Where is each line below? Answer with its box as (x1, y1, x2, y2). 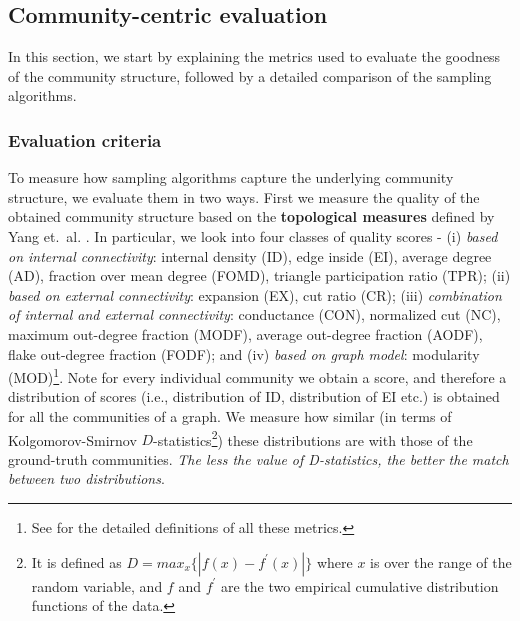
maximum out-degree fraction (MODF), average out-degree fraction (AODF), (8, 323, 483, 344)
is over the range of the (370, 551, 512, 572)
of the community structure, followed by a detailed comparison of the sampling (8, 65, 492, 86)
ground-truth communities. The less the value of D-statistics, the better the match (8, 448, 509, 469)
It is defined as (31, 551, 122, 572)
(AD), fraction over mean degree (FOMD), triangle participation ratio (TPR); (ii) (8, 265, 511, 286)
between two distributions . (8, 468, 165, 489)
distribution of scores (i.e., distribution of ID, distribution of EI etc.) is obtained (8, 386, 500, 407)
